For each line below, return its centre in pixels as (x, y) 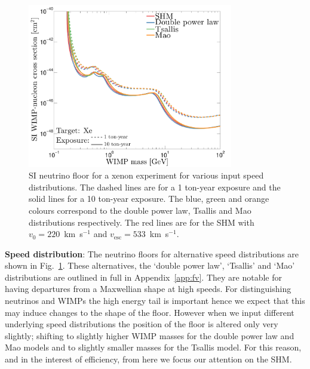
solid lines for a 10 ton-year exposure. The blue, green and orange (149, 199)
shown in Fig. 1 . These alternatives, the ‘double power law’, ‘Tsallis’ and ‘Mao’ (150, 265)
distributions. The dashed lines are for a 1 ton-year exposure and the (155, 187)
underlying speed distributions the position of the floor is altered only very (142, 324)
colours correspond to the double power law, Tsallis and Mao (140, 210)
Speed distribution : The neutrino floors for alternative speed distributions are (152, 253)
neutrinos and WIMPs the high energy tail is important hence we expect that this (155, 301)
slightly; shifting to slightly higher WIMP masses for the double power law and (150, 335)
